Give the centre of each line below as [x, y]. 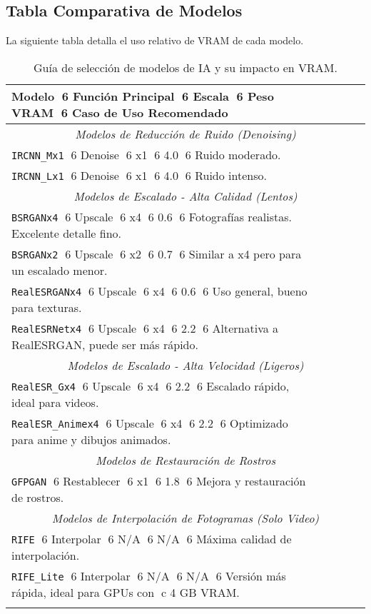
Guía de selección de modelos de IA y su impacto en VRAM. [185, 67]
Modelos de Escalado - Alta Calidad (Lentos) [185, 196]
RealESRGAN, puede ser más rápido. [105, 344]
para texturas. [47, 307]
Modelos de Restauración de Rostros [185, 460]
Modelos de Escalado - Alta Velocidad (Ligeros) [185, 365]
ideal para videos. [55, 402]
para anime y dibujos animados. [91, 439]
